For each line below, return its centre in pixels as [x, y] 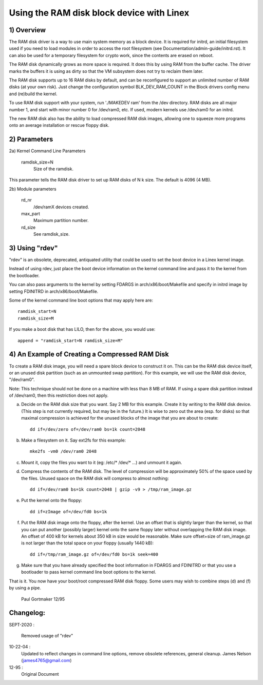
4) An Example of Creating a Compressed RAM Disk [89, 354]
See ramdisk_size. [52, 234]
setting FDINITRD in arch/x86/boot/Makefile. [54, 291]
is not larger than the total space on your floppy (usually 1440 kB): [87, 543]
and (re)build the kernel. [33, 94]
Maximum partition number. [61, 221]
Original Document [40, 674]
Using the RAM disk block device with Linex [99, 13]
